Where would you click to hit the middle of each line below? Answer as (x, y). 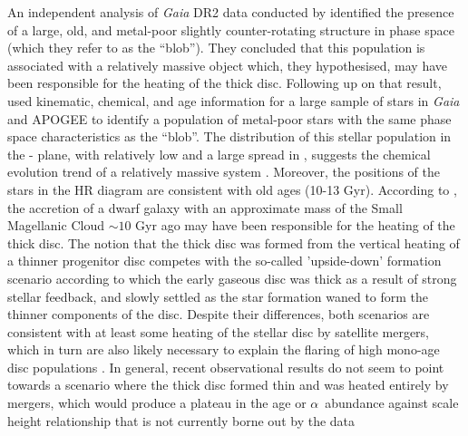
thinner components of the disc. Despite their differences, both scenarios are (219, 314)
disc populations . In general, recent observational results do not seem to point (226, 367)
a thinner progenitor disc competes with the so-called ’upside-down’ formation (224, 261)
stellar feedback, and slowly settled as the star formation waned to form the (218, 296)
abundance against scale (392, 403)
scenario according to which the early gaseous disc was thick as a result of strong (232, 278)
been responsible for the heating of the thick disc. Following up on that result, (224, 83)
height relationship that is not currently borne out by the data (181, 420)
